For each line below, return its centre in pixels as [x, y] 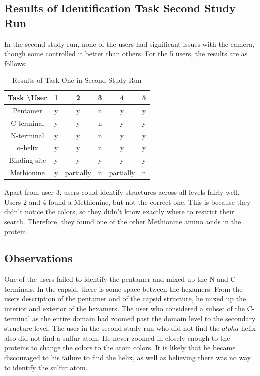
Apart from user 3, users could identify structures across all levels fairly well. [122, 192]
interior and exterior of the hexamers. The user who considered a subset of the [124, 309]
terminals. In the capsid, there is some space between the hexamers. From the [123, 289]
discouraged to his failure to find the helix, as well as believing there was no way [128, 358]
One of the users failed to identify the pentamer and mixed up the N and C [120, 279]
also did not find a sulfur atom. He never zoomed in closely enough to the [117, 338]
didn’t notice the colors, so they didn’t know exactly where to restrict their [119, 211]
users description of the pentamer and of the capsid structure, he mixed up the [125, 299]
